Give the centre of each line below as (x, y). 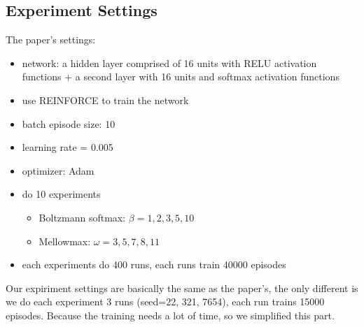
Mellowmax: (65, 241)
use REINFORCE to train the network (105, 100)
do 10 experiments (61, 194)
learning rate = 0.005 (68, 147)
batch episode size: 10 (69, 123)
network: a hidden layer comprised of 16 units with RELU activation (169, 63)
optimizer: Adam (58, 170)
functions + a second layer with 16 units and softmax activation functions (181, 77)
